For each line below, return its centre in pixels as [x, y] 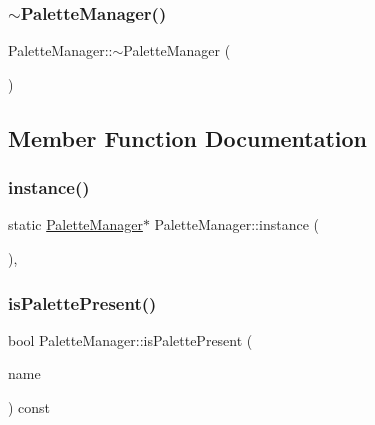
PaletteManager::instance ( [236, 224]
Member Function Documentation [188, 137]
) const [29, 407]
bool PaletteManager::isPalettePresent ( [130, 339]
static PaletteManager [75, 224]
